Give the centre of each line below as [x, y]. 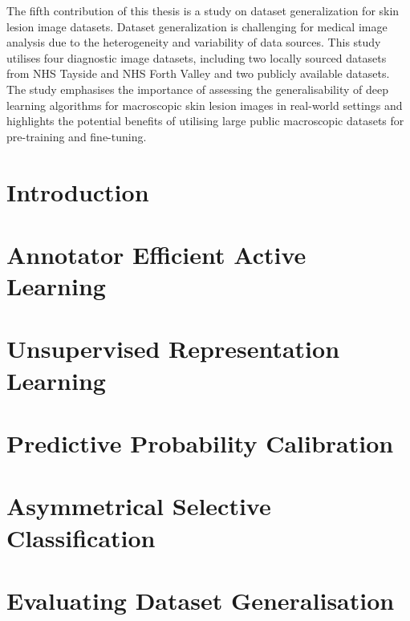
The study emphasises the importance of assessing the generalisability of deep [197, 89]
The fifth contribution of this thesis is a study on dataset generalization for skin [203, 10]
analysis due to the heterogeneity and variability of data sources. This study [194, 42]
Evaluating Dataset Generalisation [201, 600]
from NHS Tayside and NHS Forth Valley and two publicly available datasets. [198, 73]
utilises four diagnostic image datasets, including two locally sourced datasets [197, 57]
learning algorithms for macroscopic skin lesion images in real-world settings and [205, 105]
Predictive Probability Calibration [200, 443]
